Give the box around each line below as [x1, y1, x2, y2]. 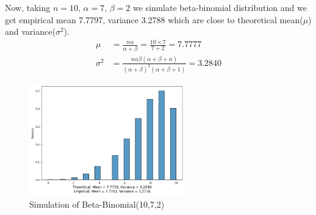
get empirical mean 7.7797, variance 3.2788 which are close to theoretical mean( [5, 13, 303, 26]
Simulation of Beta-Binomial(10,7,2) [29, 197, 165, 210]
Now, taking [5, 1, 51, 13]
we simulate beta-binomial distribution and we [133, 1, 307, 13]
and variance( [5, 25, 56, 38]
